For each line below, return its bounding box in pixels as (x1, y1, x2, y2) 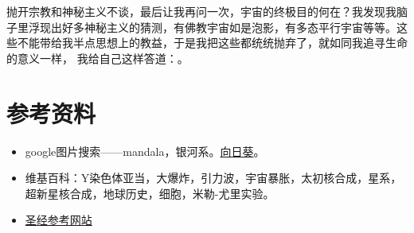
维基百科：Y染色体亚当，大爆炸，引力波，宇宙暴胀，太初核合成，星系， (25, 169, 402, 186)
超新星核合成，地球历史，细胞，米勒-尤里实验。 (25, 184, 275, 201)
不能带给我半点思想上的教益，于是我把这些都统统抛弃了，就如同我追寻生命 (17, 34, 408, 51)
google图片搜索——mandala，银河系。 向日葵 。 (25, 142, 265, 159)
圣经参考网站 (25, 212, 92, 228)
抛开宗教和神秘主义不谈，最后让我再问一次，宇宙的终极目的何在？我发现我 (6, 3, 396, 19)
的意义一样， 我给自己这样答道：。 (6, 49, 189, 66)
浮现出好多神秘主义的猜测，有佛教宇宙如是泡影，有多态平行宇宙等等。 (28, 18, 396, 35)
